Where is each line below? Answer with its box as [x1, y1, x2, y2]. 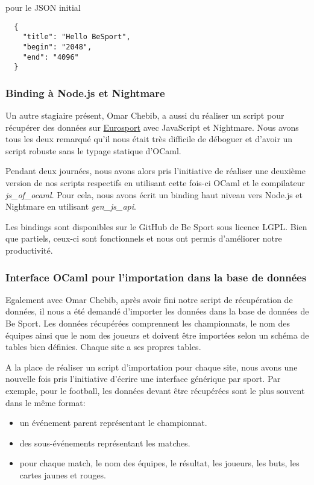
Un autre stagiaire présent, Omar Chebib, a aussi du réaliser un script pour [5, 109, 284, 122]
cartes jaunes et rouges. [19, 468, 106, 481]
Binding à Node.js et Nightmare [5, 85, 165, 100]
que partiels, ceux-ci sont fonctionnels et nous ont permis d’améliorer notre [5, 232, 282, 245]
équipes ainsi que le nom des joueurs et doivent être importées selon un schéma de [5, 328, 309, 341]
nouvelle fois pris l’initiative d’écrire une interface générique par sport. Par [5, 372, 281, 385]
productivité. [5, 244, 53, 257]
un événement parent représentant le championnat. [19, 416, 207, 429]
